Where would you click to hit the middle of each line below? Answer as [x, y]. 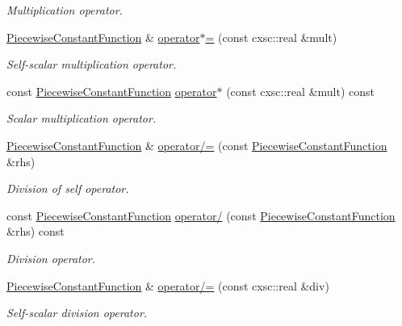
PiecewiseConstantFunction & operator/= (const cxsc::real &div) [168, 285]
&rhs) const [36, 231]
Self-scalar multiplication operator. [92, 64]
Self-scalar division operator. [77, 313]
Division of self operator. [68, 188]
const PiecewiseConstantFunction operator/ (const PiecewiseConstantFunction [201, 215]
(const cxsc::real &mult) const [300, 91]
